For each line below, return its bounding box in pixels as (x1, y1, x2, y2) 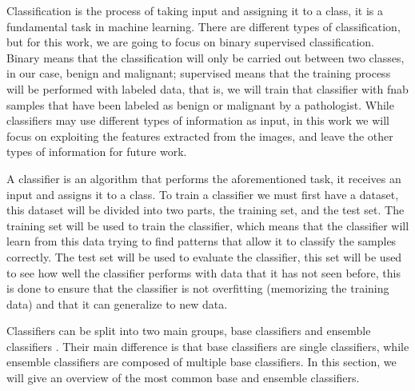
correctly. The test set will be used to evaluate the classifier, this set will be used (6, 248, 402, 265)
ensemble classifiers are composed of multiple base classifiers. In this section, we (6, 353, 397, 370)
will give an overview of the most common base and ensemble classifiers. (6, 369, 360, 386)
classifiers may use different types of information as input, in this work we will (6, 112, 390, 129)
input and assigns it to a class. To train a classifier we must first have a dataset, (6, 186, 399, 202)
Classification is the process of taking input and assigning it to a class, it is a (6, 2, 383, 18)
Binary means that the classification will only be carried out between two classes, (6, 49, 405, 66)
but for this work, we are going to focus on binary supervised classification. (6, 34, 374, 50)
